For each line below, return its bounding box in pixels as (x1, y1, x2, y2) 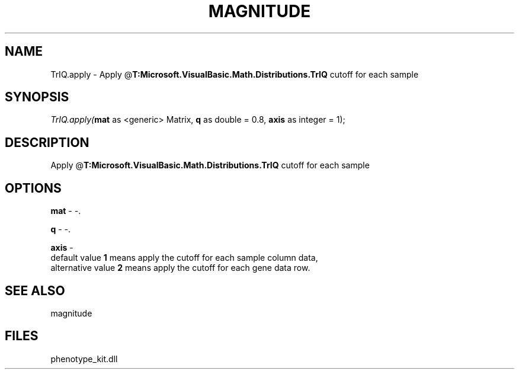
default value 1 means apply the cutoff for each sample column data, (50, 252, 318, 263)
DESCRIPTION (5, 135, 89, 150)
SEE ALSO (5, 283, 65, 298)
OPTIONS (5, 180, 62, 196)
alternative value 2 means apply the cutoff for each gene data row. (50, 263, 310, 273)
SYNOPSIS (5, 89, 69, 105)
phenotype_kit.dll (50, 353, 118, 364)
